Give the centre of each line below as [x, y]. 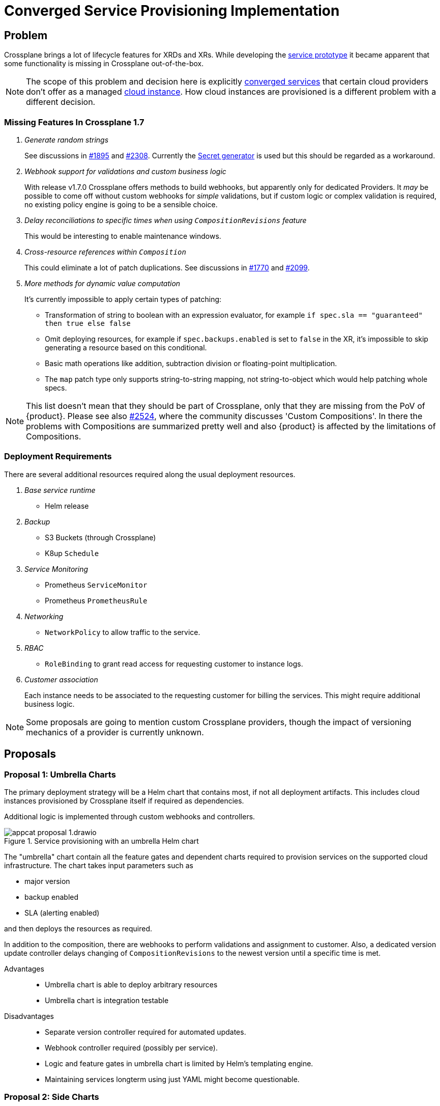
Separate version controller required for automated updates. [145, 1032]
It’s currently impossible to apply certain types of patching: [123, 299]
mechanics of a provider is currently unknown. [115, 732]
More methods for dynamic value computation [102, 283]
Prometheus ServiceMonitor [96, 585]
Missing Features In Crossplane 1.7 [74, 122]
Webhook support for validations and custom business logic [125, 171]
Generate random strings [67, 140]
